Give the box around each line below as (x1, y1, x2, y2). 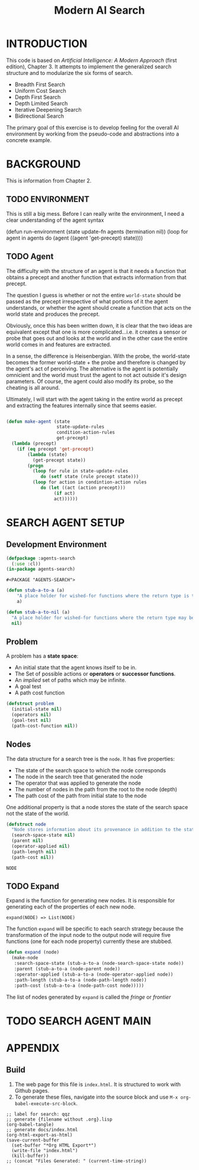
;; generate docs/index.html (6, 1127, 78, 1133)
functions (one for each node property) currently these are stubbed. (6, 938, 173, 945)
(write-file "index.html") (11, 1147, 78, 1153)
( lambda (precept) (11, 441, 57, 446)
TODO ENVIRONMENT (6, 194, 90, 205)
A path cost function (14, 689, 65, 696)
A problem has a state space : (6, 652, 79, 660)
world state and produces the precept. (6, 310, 100, 317)
